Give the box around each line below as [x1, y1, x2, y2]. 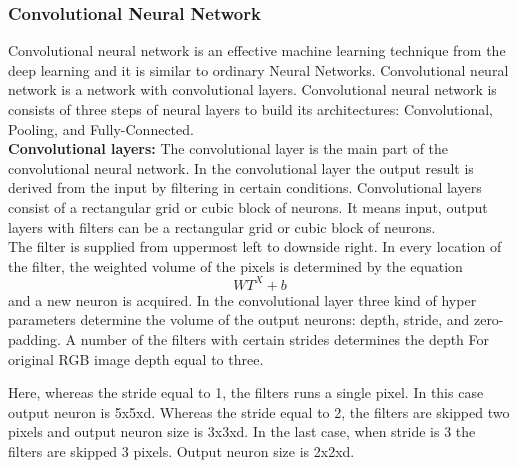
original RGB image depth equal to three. [8, 348, 264, 369]
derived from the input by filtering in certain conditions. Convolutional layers [8, 177, 482, 198]
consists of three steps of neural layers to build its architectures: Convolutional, [8, 99, 493, 119]
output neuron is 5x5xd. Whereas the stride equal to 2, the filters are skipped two [8, 401, 510, 422]
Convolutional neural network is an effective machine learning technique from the [8, 40, 506, 61]
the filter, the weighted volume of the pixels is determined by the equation [8, 255, 463, 276]
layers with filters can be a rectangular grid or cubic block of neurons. [8, 216, 436, 237]
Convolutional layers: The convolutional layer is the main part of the [8, 138, 449, 159]
